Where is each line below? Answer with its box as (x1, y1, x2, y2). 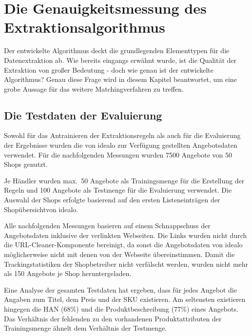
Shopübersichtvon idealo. (4, 204, 78, 214)
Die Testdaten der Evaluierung (4, 107, 162, 122)
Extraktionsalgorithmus (4, 17, 165, 37)
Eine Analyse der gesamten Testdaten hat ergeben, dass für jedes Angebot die (4, 284, 237, 295)
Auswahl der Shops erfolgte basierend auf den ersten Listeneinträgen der (4, 195, 220, 205)
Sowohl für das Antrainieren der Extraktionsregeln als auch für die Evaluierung (4, 130, 241, 140)
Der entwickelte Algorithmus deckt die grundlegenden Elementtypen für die (4, 45, 230, 56)
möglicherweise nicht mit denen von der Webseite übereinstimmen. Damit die (4, 249, 235, 259)
